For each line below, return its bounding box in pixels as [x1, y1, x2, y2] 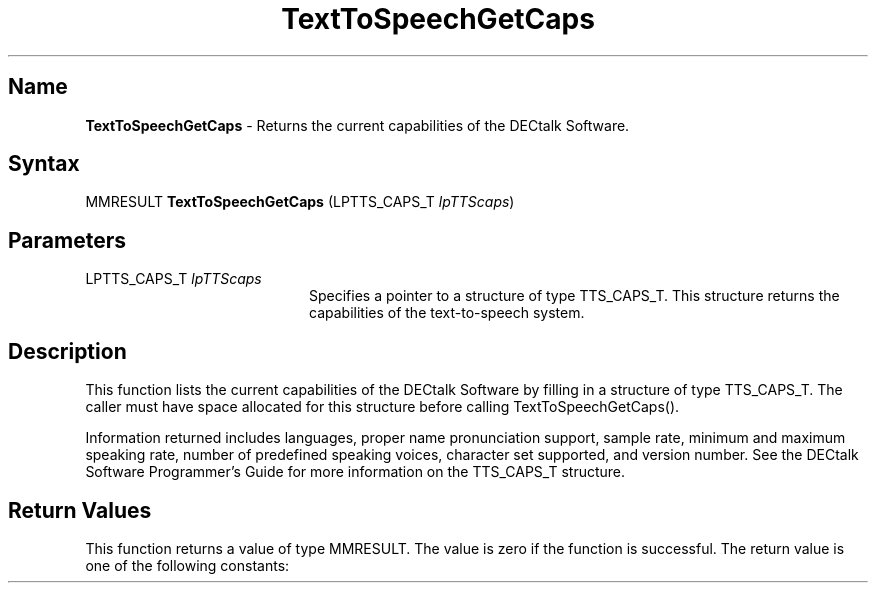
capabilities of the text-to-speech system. [309, 304, 585, 322]
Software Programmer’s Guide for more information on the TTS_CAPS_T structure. [85, 463, 626, 481]
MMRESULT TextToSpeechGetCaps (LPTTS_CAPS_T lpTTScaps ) [85, 193, 515, 211]
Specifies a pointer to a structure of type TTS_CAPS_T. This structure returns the [309, 287, 840, 305]
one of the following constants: [85, 556, 290, 574]
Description [8, 338, 127, 364]
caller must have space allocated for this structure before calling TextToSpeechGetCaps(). [85, 398, 680, 416]
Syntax [8, 151, 80, 177]
